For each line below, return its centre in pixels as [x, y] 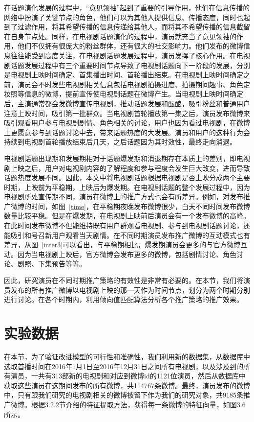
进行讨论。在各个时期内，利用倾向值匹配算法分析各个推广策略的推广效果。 [124, 299]
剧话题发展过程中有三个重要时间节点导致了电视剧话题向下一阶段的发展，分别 [127, 65]
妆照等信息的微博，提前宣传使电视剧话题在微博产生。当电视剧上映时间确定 [124, 94]
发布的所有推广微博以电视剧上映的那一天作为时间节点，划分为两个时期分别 [130, 290]
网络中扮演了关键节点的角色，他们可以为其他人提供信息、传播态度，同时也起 [127, 17]
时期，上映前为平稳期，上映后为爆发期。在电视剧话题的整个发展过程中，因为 [127, 187]
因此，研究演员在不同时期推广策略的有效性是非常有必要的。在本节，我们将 [124, 280]
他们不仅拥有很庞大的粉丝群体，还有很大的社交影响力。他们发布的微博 [130, 46]
